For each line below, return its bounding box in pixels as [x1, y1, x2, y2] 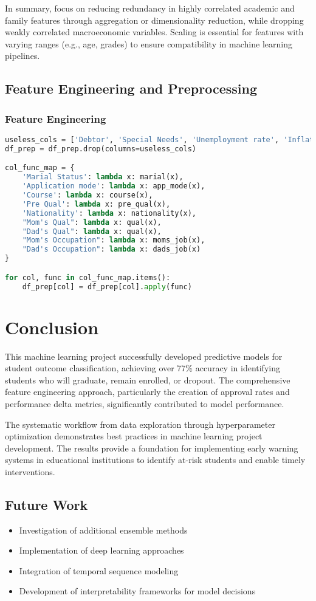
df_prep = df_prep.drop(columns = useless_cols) [5, 144, 197, 153]
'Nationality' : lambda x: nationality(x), [22, 208, 197, 218]
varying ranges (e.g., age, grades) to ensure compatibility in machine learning [5, 37, 292, 50]
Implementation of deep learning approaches [19, 544, 184, 557]
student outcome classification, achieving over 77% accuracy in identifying [5, 362, 280, 374]
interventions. [5, 465, 55, 478]
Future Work [5, 495, 88, 513]
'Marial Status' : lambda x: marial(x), [22, 173, 184, 182]
